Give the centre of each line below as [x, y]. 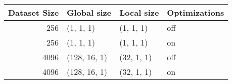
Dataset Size [34, 12]
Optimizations [196, 12]
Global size [89, 12]
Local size [139, 12]
